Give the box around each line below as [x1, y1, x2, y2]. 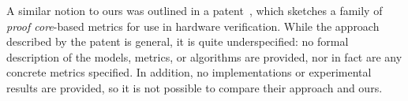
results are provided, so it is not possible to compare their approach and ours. [6, 79, 383, 95]
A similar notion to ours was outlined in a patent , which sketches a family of [6, 2, 383, 18]
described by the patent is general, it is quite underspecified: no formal [6, 33, 349, 50]
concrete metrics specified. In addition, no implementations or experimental [6, 64, 372, 80]
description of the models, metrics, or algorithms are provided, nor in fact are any [6, 48, 402, 65]
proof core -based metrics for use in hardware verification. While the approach [6, 17, 380, 34]
